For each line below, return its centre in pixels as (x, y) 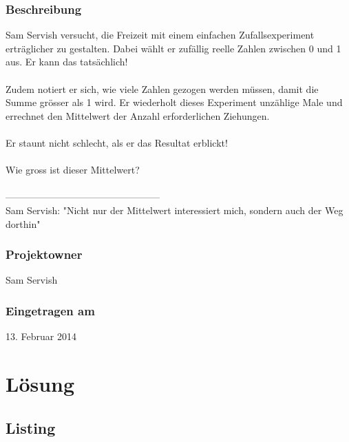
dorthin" (23, 223)
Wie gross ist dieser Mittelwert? (73, 170)
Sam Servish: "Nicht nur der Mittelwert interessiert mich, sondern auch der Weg (174, 210)
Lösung (40, 383)
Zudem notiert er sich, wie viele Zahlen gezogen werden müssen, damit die (162, 88)
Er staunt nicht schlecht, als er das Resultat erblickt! (117, 142)
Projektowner (44, 254)
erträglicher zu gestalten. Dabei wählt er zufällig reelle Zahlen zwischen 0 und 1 (173, 48)
